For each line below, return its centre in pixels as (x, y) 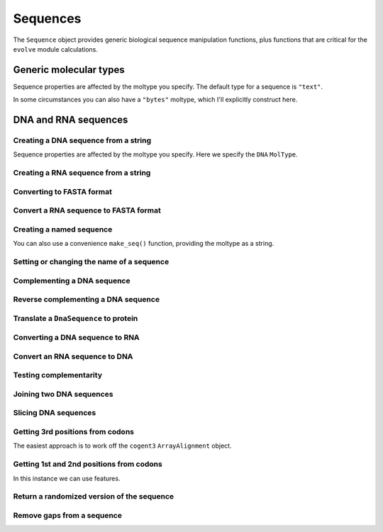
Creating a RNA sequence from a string (82, 173)
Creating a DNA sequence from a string (82, 140)
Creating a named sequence (63, 229)
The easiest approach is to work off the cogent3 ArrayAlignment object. (122, 446)
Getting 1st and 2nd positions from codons (88, 464)
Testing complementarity (58, 375)
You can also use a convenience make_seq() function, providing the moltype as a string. (144, 244)
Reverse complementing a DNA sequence (86, 300)
